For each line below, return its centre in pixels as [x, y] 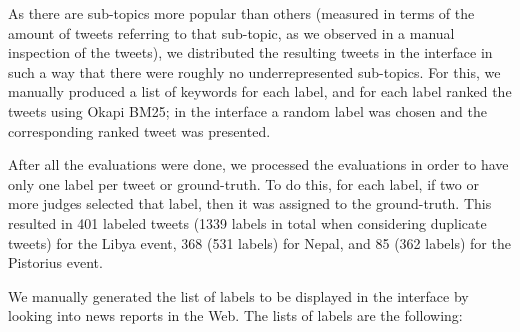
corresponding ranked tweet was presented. [139, 130]
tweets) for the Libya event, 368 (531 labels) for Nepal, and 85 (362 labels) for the [259, 242]
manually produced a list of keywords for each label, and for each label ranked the [260, 91]
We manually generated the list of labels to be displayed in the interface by [238, 295]
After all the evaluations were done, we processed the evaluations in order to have [258, 164]
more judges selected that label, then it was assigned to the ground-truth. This [250, 203]
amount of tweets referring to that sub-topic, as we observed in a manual [231, 32]
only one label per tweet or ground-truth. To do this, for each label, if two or [243, 183]
